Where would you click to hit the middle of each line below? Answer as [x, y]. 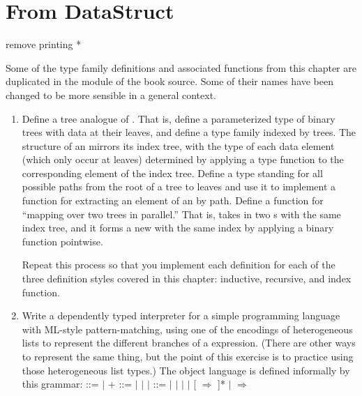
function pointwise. [62, 241]
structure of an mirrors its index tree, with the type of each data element [178, 145]
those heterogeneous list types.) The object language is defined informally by [186, 370]
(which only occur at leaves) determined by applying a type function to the [183, 159]
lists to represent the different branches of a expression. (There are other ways [189, 343]
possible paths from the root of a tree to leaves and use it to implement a [179, 186]
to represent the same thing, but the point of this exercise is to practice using [188, 356]
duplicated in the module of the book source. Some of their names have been [170, 81]
